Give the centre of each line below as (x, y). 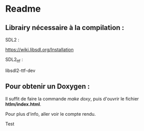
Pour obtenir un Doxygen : (48, 87)
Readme (23, 9)
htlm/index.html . (23, 104)
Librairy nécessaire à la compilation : (65, 28)
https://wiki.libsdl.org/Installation (39, 50)
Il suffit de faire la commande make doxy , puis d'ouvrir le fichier (72, 99)
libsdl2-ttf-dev (20, 70)
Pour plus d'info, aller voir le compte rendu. (51, 114)
